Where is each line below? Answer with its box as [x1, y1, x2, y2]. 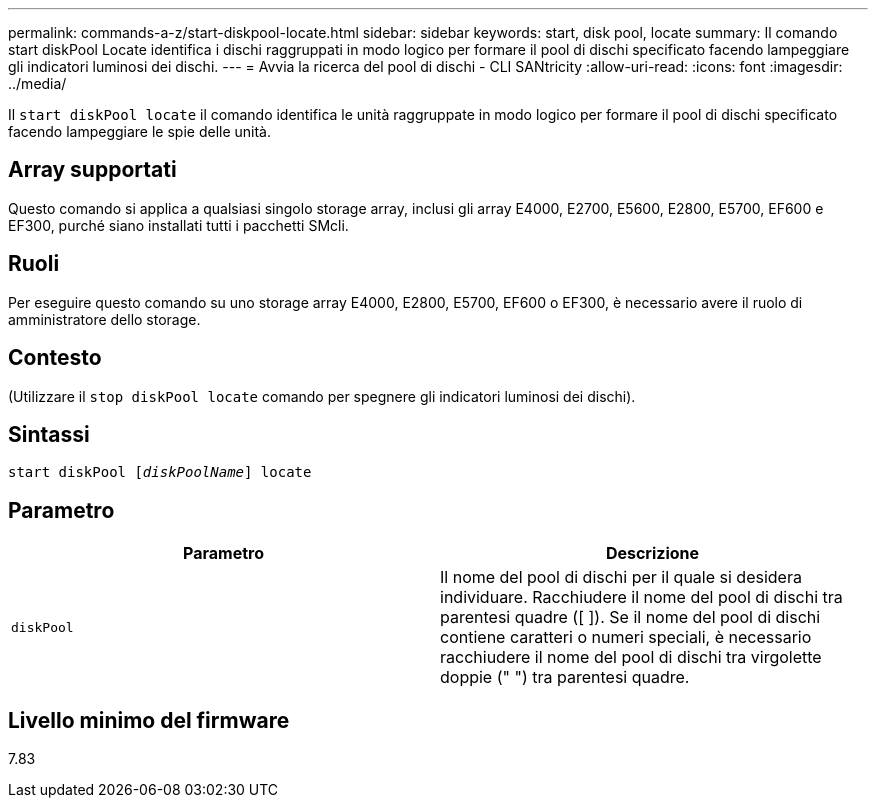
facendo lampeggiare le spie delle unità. [8, 123, 272, 140]
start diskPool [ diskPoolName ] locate [8, 464, 312, 481]
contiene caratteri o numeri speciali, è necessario [440, 627, 812, 648]
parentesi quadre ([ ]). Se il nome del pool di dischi [440, 607, 821, 628]
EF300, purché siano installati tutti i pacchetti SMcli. [8, 216, 349, 234]
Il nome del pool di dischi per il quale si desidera [440, 567, 802, 588]
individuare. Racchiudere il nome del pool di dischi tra [440, 587, 843, 608]
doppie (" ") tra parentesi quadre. [440, 667, 690, 688]
